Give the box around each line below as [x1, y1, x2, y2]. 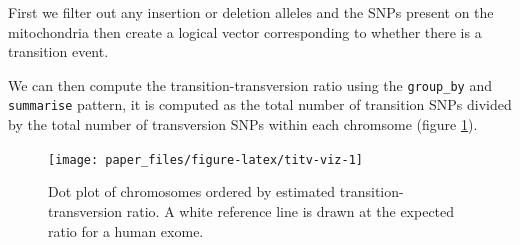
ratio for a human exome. [48, 220, 204, 241]
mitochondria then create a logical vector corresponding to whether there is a [8, 21, 482, 42]
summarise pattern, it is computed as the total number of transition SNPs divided [8, 94, 512, 115]
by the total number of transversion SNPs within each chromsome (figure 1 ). [8, 114, 478, 135]
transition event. [8, 41, 109, 62]
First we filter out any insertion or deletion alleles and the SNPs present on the [8, 2, 494, 22]
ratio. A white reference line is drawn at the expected [126, 200, 455, 221]
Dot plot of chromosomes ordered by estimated [48, 181, 336, 202]
